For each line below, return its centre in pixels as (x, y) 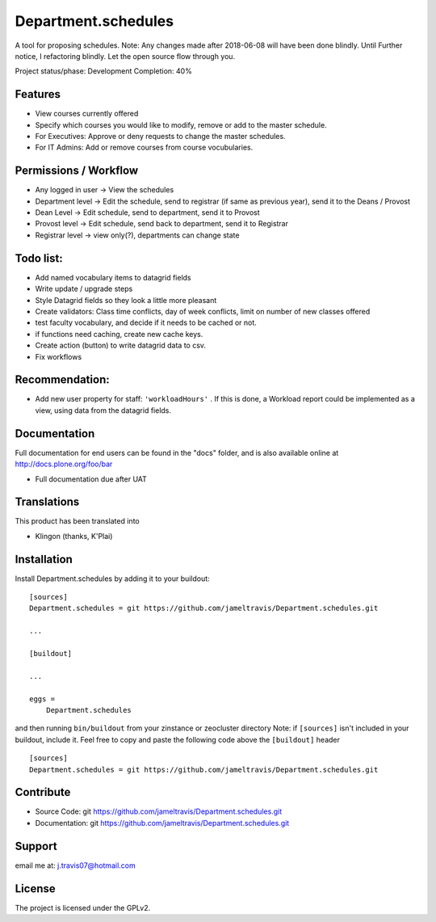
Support (36, 846)
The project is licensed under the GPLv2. (83, 907)
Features (38, 94)
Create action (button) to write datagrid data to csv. (120, 345)
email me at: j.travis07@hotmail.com (75, 865)
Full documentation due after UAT (91, 479)
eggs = (42, 699)
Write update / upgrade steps (84, 289)
